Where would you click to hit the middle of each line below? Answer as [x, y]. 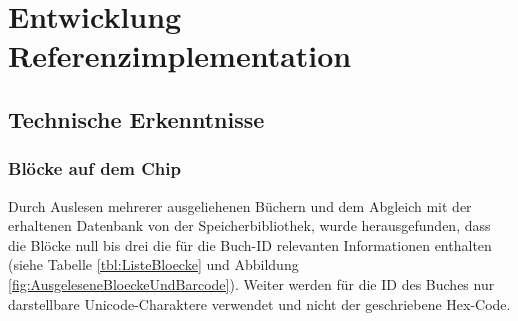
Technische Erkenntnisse [136, 118]
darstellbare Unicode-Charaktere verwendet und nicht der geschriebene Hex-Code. [259, 303]
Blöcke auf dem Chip [94, 168]
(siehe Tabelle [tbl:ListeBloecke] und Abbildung [153, 264]
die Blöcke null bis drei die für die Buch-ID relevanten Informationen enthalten [250, 244]
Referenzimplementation [180, 55]
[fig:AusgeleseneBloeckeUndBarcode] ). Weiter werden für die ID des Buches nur [251, 283]
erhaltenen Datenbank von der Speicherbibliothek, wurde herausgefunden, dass [249, 225]
